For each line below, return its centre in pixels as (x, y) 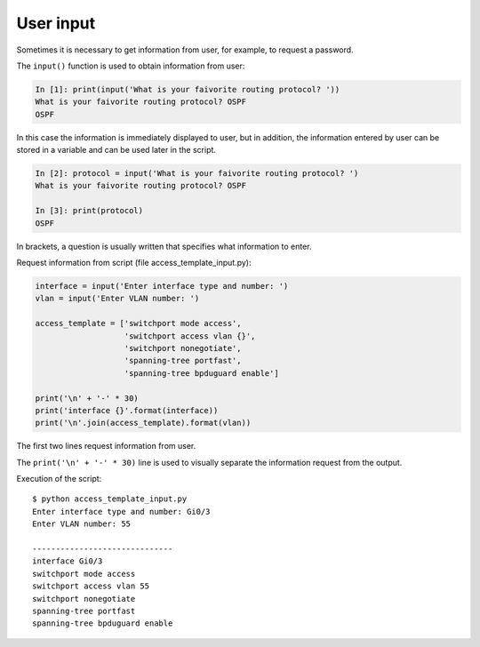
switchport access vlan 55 (91, 586)
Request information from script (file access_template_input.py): (134, 263)
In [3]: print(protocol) (89, 211)
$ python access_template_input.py (110, 499)
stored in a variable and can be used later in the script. (116, 150)
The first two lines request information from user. (106, 446)
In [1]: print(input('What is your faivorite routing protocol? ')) (188, 89)
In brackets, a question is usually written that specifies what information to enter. (164, 246)
